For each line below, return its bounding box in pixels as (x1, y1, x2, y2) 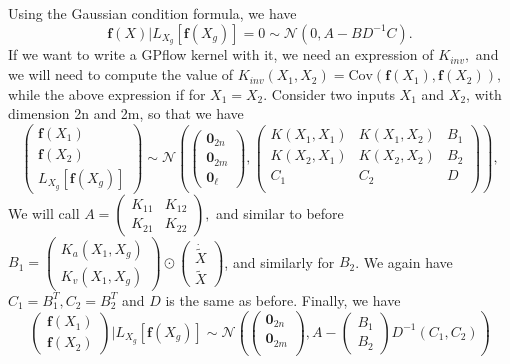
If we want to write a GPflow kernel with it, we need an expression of (8, 44, 434, 65)
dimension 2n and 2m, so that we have (8, 103, 244, 124)
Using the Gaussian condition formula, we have (8, 3, 297, 23)
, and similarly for (224, 251, 335, 272)
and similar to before (216, 202, 344, 223)
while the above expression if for (8, 83, 206, 104)
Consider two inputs (271, 83, 395, 104)
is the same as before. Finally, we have (165, 289, 401, 310)
